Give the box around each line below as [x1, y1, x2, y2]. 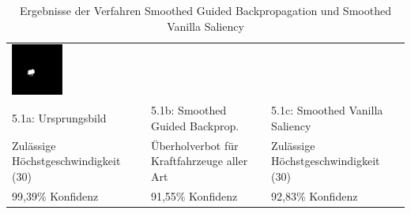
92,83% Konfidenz [271, 187, 358, 204]
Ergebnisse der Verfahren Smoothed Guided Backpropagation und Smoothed [20, 2, 391, 18]
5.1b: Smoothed [150, 102, 227, 118]
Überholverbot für [150, 137, 239, 153]
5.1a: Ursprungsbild [12, 110, 107, 126]
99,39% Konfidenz [12, 187, 99, 204]
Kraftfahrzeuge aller [150, 152, 248, 169]
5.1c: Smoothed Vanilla [271, 102, 383, 118]
